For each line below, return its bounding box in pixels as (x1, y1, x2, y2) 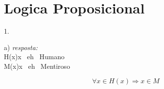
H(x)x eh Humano (4, 51, 65, 62)
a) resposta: (4, 42, 38, 52)
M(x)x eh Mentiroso (4, 61, 70, 71)
